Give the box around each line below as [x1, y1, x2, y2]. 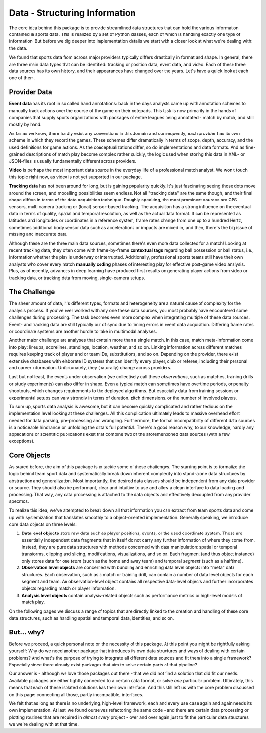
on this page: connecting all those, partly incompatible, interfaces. [9, 691, 144, 697]
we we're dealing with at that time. [9, 721, 79, 727]
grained [9, 151, 25, 157]
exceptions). [9, 438, 34, 444]
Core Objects [9, 451, 51, 459]
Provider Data [9, 88, 53, 96]
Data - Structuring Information [9, 7, 136, 18]
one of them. [9, 75, 35, 81]
